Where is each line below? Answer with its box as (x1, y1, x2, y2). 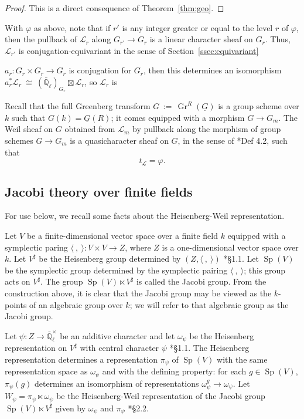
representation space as (5, 365, 88, 377)
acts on (5, 275, 30, 288)
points (5, 298, 27, 310)
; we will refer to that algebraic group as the (129, 298, 289, 310)
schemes (5, 134, 33, 146)
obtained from (64, 123, 115, 135)
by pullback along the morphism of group (132, 123, 281, 135)
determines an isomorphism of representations (34, 377, 199, 389)
